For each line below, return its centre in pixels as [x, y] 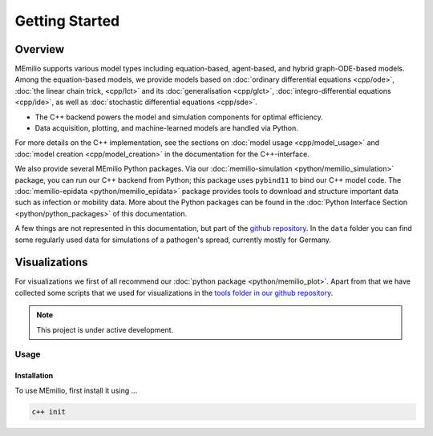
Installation [34, 376]
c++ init [49, 412]
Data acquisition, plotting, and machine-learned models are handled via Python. [166, 128]
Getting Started [67, 21]
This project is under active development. [105, 329]
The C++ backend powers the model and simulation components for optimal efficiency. [179, 117]
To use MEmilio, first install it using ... [76, 390]
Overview [40, 49]
